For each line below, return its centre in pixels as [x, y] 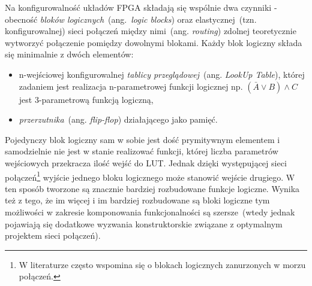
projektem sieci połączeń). [53, 235]
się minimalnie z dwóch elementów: [69, 54]
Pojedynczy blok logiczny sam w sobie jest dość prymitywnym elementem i [142, 139]
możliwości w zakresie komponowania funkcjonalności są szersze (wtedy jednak [150, 212]
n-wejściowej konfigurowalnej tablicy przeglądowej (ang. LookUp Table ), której [162, 74]
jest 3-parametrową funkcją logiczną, [86, 99]
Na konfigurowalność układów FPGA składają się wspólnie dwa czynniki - [141, 7]
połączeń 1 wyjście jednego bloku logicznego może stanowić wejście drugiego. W [150, 176]
